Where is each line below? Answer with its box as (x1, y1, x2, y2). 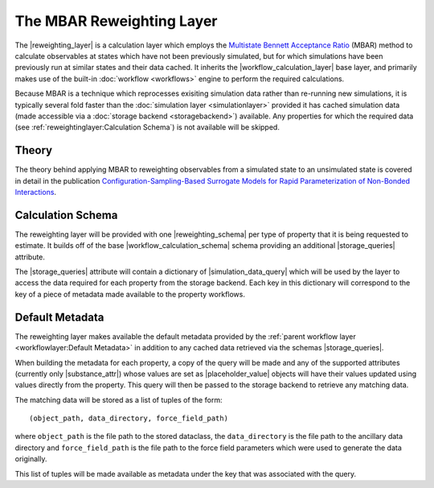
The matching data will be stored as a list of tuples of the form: (14, 395, 223, 404)
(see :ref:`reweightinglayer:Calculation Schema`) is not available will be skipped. (14, 122, 280, 132)
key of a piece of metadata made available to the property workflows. (14, 289, 245, 299)
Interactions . (14, 187, 56, 196)
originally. (14, 454, 47, 464)
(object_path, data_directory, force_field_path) (29, 414, 229, 423)
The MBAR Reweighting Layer (14, 12, 218, 30)
